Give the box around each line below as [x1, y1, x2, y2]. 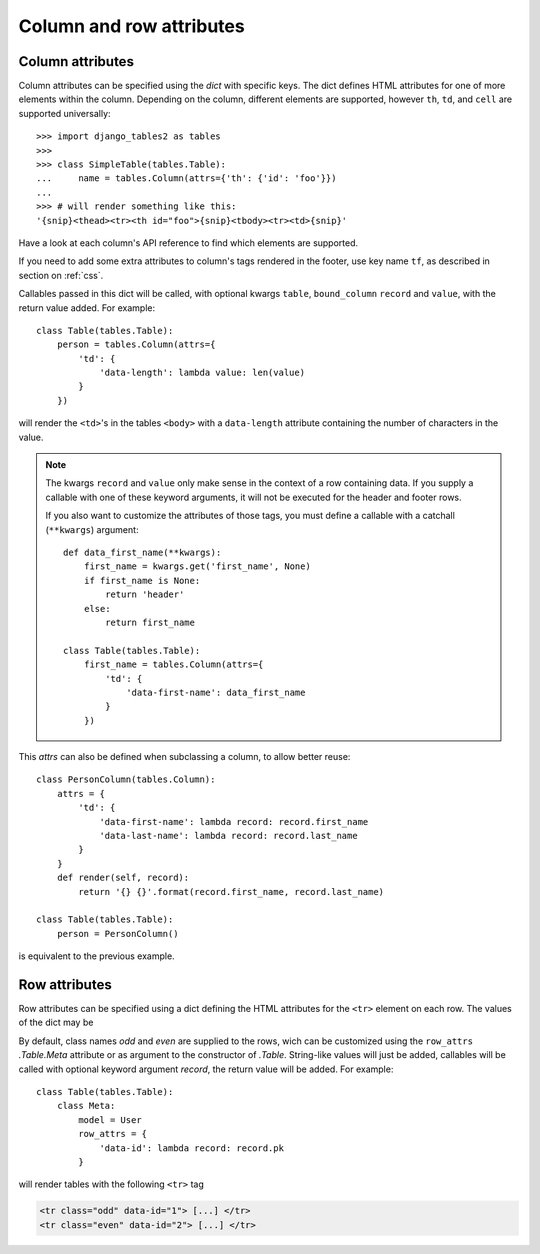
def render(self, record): [56, 872, 190, 884]
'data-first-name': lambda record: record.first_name [99, 816, 369, 827]
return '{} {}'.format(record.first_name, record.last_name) [78, 886, 385, 897]
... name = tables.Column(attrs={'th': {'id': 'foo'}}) [36, 173, 337, 184]
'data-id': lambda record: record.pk [99, 1142, 285, 1154]
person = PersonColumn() [56, 928, 179, 939]
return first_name [105, 616, 195, 628]
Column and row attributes [18, 15, 245, 37]
